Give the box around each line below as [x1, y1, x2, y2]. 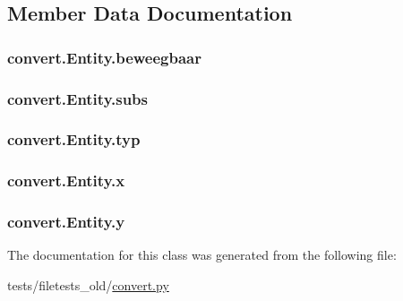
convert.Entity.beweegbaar [7, 46, 202, 68]
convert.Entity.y [7, 211, 125, 233]
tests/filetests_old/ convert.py [7, 275, 169, 294]
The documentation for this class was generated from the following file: [7, 245, 397, 264]
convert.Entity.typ [7, 128, 141, 150]
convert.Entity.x [7, 169, 125, 192]
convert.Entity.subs [7, 87, 148, 109]
